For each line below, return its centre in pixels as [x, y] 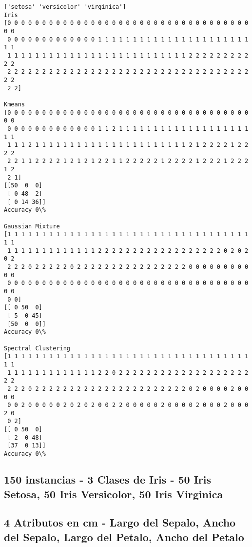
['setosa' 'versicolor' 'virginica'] [65, 7]
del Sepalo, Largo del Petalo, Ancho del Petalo [124, 537]
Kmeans [14, 104]
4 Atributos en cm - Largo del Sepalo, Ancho [120, 522]
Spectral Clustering [37, 348]
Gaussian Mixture [32, 226]
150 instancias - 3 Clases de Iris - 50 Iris [108, 479]
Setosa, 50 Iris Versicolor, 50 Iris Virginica [114, 494]
